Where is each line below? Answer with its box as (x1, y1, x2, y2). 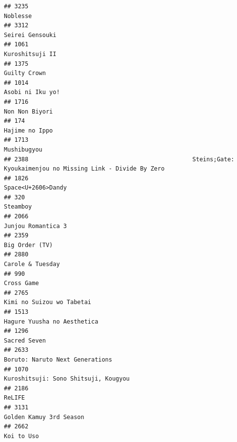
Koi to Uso (4, 432, 39, 440)
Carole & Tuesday (4, 261, 60, 268)
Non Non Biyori (4, 108, 53, 115)
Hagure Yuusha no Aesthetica (4, 318, 99, 325)
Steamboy (4, 203, 32, 211)
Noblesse (4, 12, 32, 19)
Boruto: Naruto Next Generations (4, 356, 112, 363)
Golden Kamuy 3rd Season (4, 413, 84, 421)
